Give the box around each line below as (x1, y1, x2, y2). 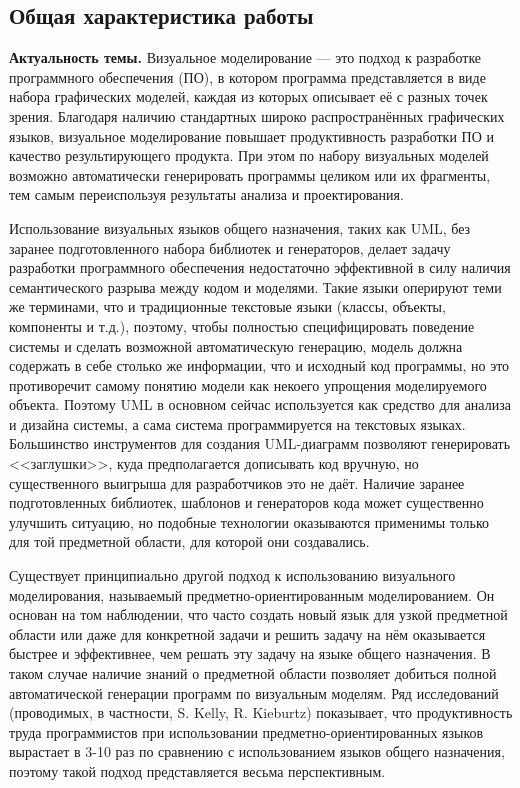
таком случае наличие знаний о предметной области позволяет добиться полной (9, 663, 497, 684)
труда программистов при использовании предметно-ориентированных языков (9, 721, 484, 742)
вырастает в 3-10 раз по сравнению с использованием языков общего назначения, (9, 741, 505, 762)
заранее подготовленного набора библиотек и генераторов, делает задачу (9, 237, 451, 258)
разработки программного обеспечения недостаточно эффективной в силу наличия (9, 257, 511, 278)
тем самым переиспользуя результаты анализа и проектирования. (9, 184, 404, 205)
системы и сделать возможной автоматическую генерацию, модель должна (9, 335, 463, 356)
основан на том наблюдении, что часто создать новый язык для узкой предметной (9, 604, 508, 625)
